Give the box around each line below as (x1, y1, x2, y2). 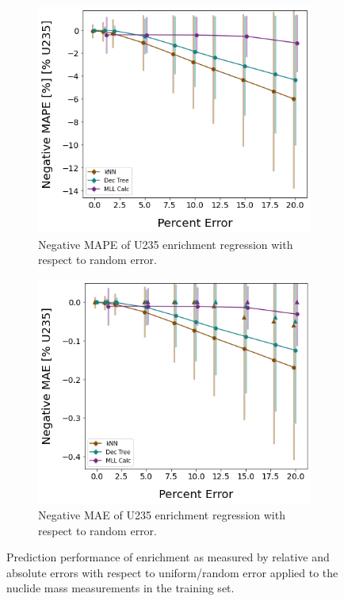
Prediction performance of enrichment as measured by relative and (6, 549, 330, 565)
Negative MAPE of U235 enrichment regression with (38, 235, 293, 252)
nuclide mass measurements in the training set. (6, 580, 235, 596)
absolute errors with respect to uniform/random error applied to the (6, 564, 338, 580)
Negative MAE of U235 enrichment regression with (38, 507, 285, 523)
